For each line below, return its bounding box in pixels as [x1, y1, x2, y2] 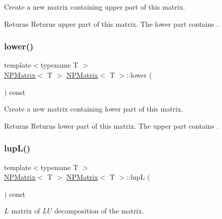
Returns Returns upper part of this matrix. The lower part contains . [4, 18, 219, 29]
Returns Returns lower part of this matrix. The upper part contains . [4, 120, 219, 131]
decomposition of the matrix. [54, 205, 144, 216]
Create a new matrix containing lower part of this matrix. [4, 103, 184, 114]
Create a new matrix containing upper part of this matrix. [4, 2, 185, 12]
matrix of [11, 205, 40, 216]
